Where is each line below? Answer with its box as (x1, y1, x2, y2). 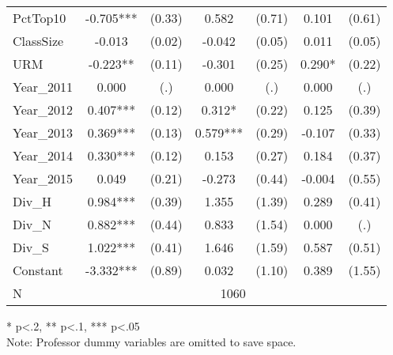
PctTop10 (13, 9, 66, 27)
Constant (13, 261, 63, 279)
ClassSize (13, 32, 64, 50)
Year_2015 (13, 169, 74, 187)
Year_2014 (13, 146, 74, 164)
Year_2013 (13, 123, 74, 142)
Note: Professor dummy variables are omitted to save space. (6, 333, 297, 349)
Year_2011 (13, 77, 74, 96)
